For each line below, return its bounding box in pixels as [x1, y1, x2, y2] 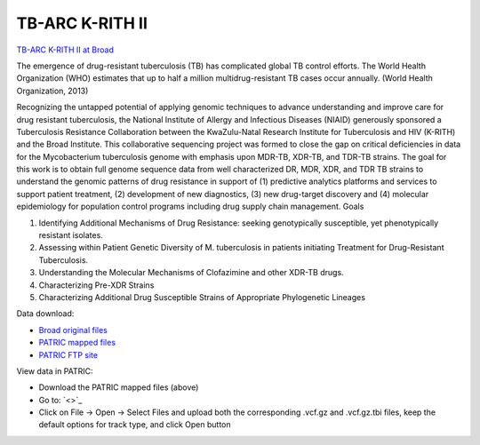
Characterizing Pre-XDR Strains [38, 280, 155, 290]
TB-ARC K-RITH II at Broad [16, 44, 115, 55]
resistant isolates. [38, 230, 104, 241]
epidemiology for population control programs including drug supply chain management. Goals [16, 201, 364, 212]
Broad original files [38, 324, 108, 335]
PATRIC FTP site [38, 349, 98, 360]
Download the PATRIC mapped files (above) [38, 382, 199, 393]
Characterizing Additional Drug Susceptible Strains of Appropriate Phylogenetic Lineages [38, 291, 366, 302]
